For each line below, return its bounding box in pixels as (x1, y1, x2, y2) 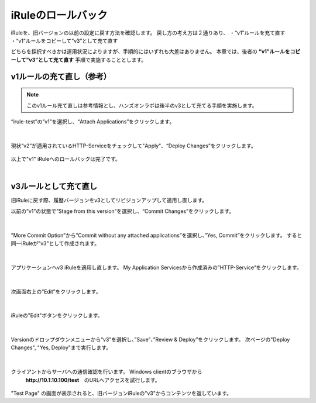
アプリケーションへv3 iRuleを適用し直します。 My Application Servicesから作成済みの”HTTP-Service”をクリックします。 (11, 264, 302, 271)
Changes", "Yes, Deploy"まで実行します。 (11, 344, 111, 351)
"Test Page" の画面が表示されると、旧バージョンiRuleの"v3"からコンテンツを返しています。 (11, 390, 232, 397)
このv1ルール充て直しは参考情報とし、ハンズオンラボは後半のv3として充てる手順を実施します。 (26, 102, 257, 109)
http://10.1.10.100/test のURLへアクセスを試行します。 (25, 376, 160, 383)
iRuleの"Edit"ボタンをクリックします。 (11, 312, 103, 319)
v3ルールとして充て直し (11, 181, 98, 191)
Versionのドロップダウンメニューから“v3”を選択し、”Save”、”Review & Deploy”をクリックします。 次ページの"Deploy (11, 336, 290, 343)
